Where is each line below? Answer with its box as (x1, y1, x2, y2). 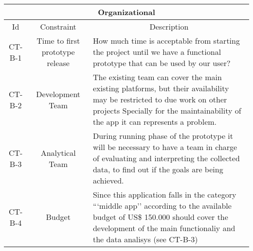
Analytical (40, 147, 76, 158)
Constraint (40, 21, 76, 32)
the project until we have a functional (92, 46, 221, 57)
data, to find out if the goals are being (92, 164, 223, 175)
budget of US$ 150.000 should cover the (92, 211, 228, 222)
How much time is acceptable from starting (92, 35, 240, 46)
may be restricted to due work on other (92, 94, 227, 105)
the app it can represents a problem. (92, 116, 217, 127)
